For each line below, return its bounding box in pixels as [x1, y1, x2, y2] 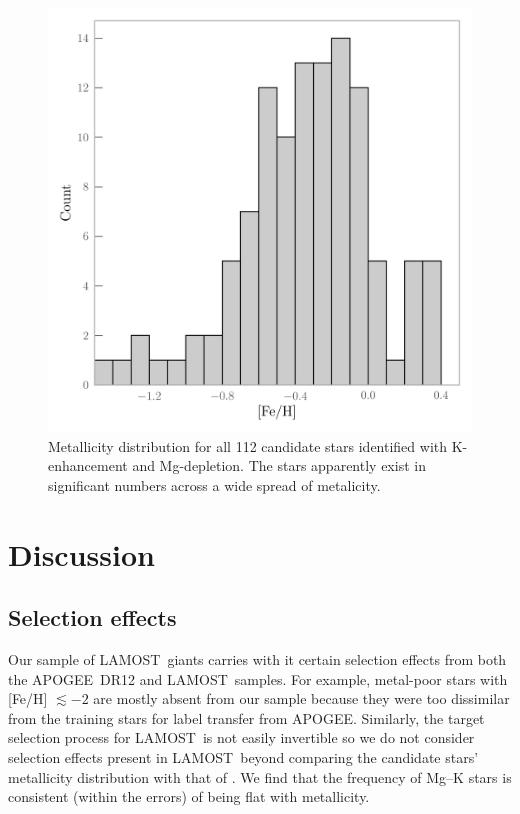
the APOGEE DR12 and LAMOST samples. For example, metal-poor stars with [8, 668, 508, 689]
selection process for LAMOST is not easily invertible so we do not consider [8, 727, 475, 748]
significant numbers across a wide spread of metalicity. [48, 474, 381, 495]
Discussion [8, 533, 155, 574]
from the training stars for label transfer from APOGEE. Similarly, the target [8, 707, 485, 728]
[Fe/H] [8, 688, 48, 709]
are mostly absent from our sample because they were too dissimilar [93, 688, 510, 709]
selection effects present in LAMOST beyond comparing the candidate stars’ [8, 746, 479, 767]
